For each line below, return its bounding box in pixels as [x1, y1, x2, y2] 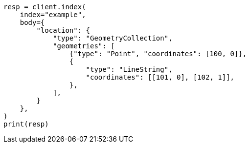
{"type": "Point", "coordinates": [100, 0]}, [69, 50, 247, 58]
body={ [20, 19, 45, 26]
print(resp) [3, 120, 49, 128]
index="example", [20, 11, 86, 19]
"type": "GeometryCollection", [53, 34, 173, 42]
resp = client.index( [3, 3, 86, 11]
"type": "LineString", [86, 65, 173, 73]
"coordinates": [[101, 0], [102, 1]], [86, 73, 235, 81]
